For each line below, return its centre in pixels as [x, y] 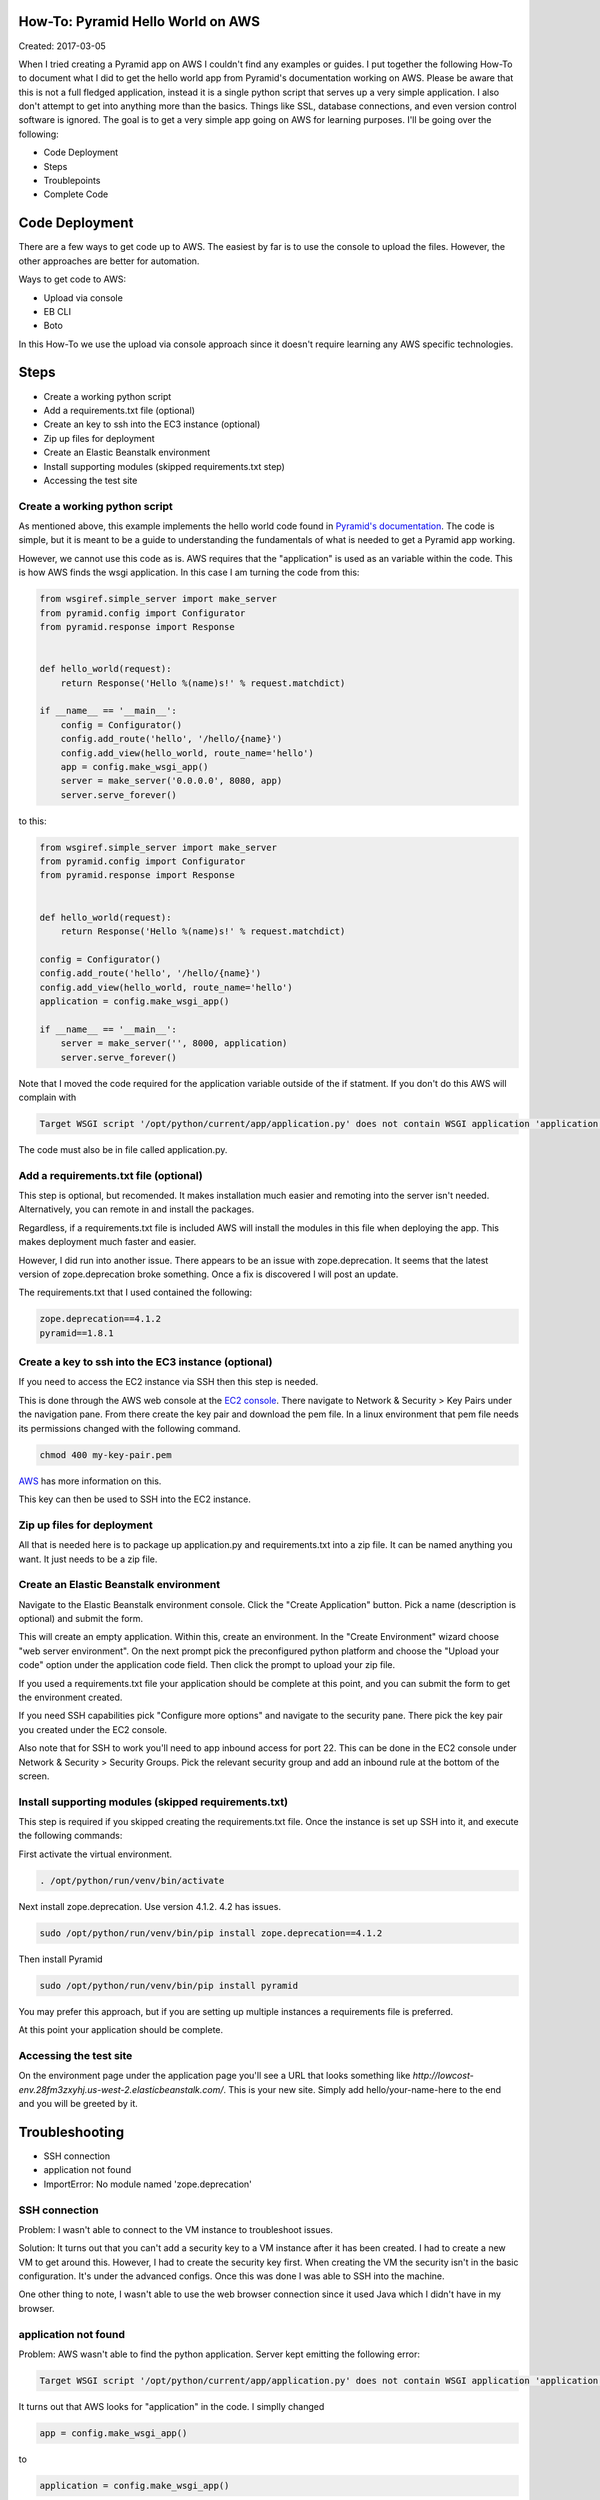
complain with [47, 1097]
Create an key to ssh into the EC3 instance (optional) [152, 424]
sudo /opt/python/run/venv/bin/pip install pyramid [169, 1985]
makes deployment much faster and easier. [107, 1242]
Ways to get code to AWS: [72, 279]
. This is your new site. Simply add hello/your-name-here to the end [362, 2089]
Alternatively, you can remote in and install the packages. [136, 1209]
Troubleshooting [71, 2131]
